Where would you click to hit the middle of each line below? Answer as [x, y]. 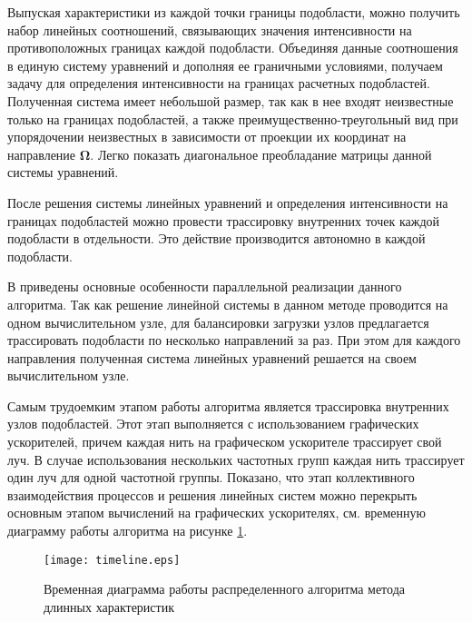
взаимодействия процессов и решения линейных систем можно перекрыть [212, 494]
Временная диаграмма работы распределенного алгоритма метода [224, 589]
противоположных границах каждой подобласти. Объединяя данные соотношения [233, 48]
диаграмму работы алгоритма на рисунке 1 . [128, 531]
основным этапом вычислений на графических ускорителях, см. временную [216, 513]
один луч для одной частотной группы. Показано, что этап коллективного [211, 477]
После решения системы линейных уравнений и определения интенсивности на [228, 202]
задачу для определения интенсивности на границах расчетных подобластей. [219, 83]
